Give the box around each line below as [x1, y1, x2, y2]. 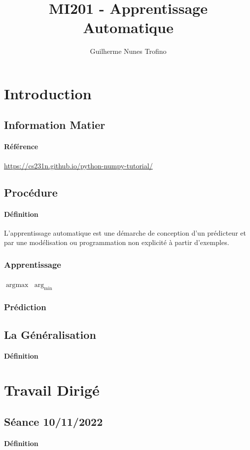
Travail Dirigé [4, 380, 100, 400]
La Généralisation [4, 327, 96, 342]
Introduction [4, 83, 92, 103]
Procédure [4, 184, 58, 200]
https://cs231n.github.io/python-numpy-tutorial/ [4, 160, 153, 170]
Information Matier [4, 117, 106, 132]
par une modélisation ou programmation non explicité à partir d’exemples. [4, 237, 229, 247]
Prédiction [4, 301, 46, 313]
